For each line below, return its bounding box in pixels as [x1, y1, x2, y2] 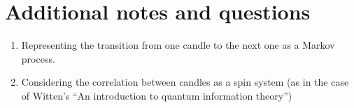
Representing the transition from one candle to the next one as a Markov [21, 38, 335, 52]
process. [21, 51, 55, 65]
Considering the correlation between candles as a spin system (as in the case [21, 75, 349, 89]
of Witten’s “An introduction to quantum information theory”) [21, 88, 292, 102]
